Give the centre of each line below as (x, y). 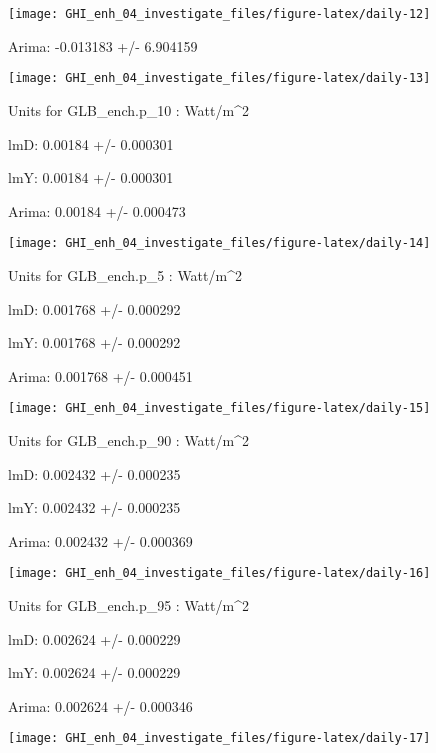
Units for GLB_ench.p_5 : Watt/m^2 (125, 274)
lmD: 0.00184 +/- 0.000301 (91, 143)
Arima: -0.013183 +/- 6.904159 (103, 45)
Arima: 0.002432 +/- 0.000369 (100, 540)
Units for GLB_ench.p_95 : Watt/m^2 (128, 605)
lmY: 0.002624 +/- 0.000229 (94, 672)
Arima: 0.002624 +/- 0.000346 (100, 705)
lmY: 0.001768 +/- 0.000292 (94, 342)
